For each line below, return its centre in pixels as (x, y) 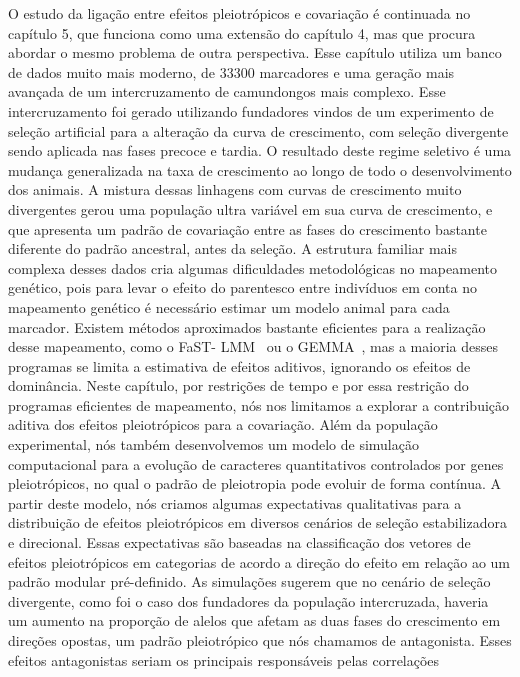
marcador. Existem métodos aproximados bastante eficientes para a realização (247, 326)
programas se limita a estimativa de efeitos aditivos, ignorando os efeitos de (239, 365)
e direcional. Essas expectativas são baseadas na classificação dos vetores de (239, 542)
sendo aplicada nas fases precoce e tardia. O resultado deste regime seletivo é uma (260, 150)
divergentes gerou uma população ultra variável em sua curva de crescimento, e (250, 208)
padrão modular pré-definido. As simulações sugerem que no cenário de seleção (249, 581)
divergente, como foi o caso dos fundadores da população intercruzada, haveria (248, 600)
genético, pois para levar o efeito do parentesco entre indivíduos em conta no (242, 287)
